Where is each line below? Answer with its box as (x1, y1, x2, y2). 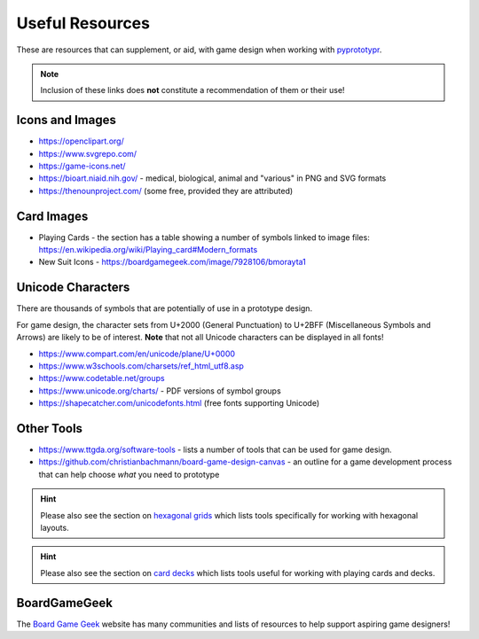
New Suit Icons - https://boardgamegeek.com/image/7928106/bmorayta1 (38, 257, 306, 268)
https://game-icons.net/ (38, 160, 126, 172)
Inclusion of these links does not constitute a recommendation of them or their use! (40, 85, 345, 96)
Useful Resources (16, 13, 151, 33)
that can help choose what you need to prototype (38, 469, 220, 479)
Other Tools (16, 421, 83, 436)
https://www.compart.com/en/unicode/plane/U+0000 (38, 348, 235, 359)
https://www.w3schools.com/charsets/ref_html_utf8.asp (38, 360, 244, 371)
